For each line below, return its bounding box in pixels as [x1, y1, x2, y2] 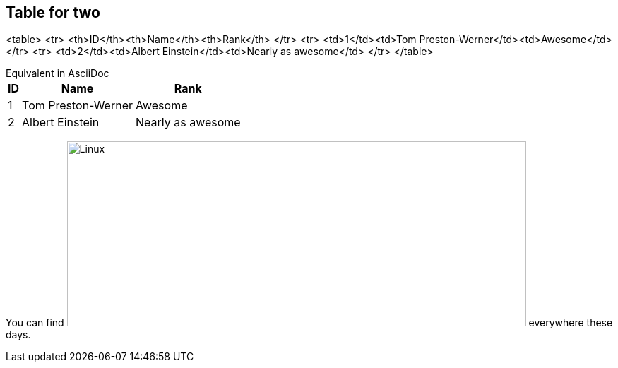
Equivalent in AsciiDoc [6, 67, 109, 80]
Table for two [6, 4, 100, 21]
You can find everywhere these [6, 316, 613, 329]
